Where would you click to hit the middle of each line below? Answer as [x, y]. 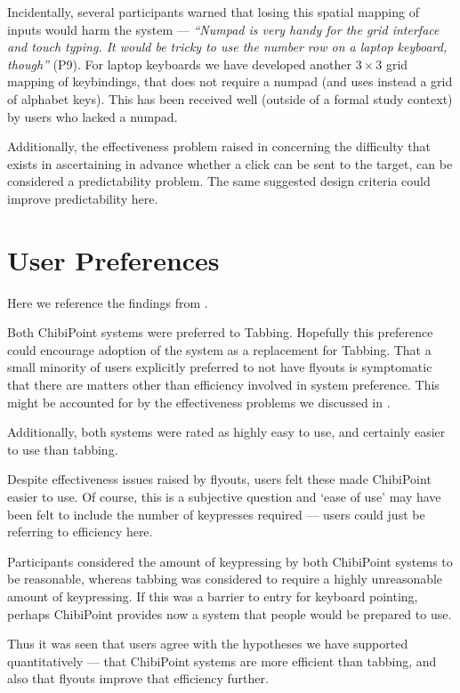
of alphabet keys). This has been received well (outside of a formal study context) [230, 98]
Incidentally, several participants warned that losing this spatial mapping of [213, 12]
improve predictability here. [83, 198]
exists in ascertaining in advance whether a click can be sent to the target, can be [230, 163]
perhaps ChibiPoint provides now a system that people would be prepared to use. [230, 613]
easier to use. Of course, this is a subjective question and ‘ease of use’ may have [224, 496]
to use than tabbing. [63, 449]
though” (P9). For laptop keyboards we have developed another [180, 64]
